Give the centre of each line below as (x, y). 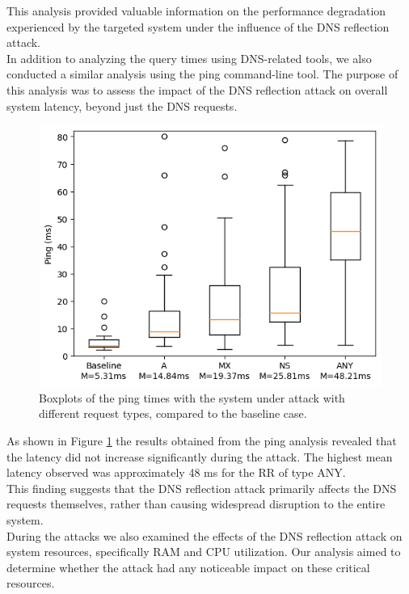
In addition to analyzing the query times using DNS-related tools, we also (189, 58)
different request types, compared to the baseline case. (173, 413)
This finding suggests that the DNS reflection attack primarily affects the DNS (202, 488)
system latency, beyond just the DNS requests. (122, 105)
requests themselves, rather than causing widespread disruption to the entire (196, 504)
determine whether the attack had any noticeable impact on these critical (188, 567)
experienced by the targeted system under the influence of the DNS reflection (198, 26)
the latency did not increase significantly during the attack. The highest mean (200, 456)
